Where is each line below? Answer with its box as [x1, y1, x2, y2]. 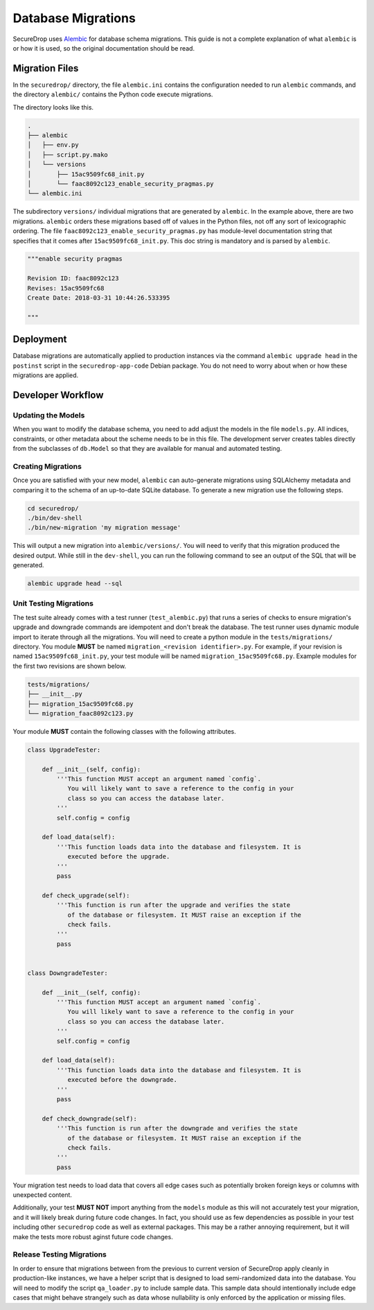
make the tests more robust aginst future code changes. [12, 1232, 173, 1241]
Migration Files [12, 62, 79, 74]
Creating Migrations [12, 461, 82, 471]
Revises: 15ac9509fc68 [27, 284, 105, 292]
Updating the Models [12, 410, 85, 420]
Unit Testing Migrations [12, 598, 93, 608]
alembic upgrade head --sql [27, 580, 123, 587]
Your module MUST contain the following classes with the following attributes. [12, 727, 236, 735]
